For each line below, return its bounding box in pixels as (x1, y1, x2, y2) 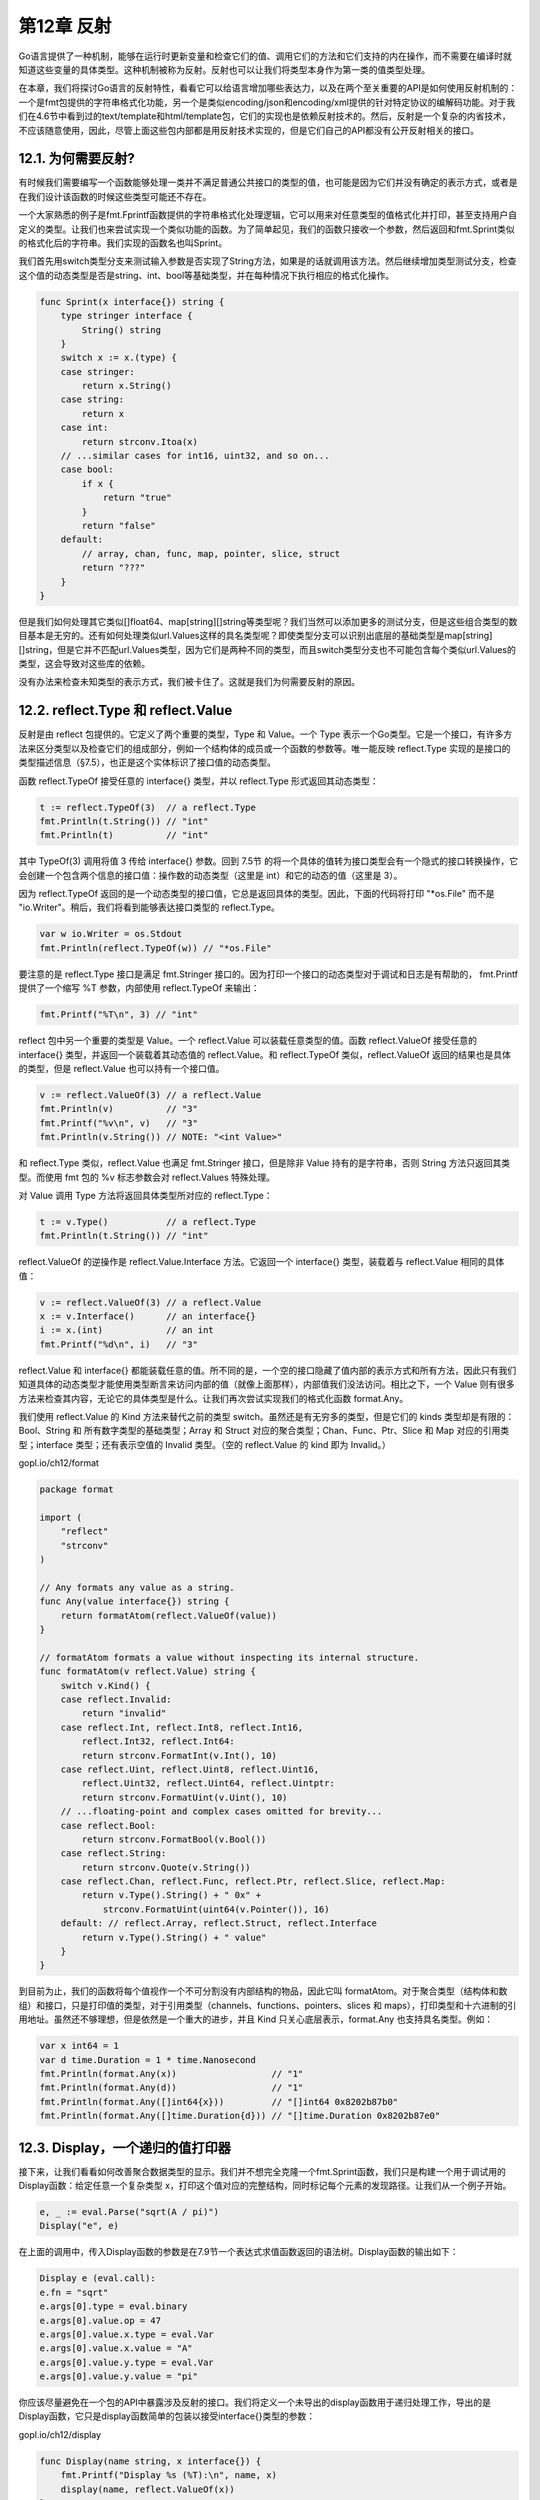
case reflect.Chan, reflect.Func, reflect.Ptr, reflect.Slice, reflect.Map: (60, 1876, 446, 1887)
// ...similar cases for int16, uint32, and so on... (60, 450, 330, 462)
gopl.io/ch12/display (18, 2428, 102, 2440)
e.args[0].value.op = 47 (39, 2315, 162, 2326)
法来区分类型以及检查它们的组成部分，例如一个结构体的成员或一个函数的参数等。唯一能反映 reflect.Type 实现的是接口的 (18, 742, 511, 754)
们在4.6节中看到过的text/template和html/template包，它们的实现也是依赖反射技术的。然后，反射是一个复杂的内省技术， (18, 110, 511, 122)
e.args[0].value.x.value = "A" (39, 2343, 194, 2354)
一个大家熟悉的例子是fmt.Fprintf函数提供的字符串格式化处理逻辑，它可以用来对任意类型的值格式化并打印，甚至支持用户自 (18, 209, 517, 221)
